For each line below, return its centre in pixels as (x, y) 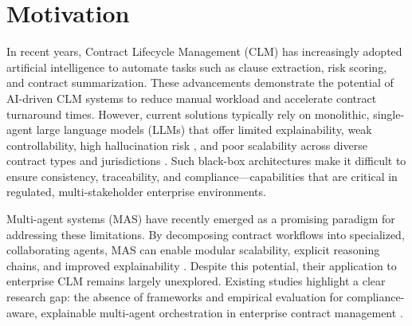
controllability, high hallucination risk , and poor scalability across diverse (187, 145)
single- (389, 114)
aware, (22, 312)
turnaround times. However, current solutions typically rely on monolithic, (188, 114)
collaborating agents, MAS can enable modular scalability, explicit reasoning (193, 250)
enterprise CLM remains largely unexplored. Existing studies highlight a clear (196, 281)
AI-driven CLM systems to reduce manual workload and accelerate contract (192, 98)
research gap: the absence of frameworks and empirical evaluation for (175, 297)
